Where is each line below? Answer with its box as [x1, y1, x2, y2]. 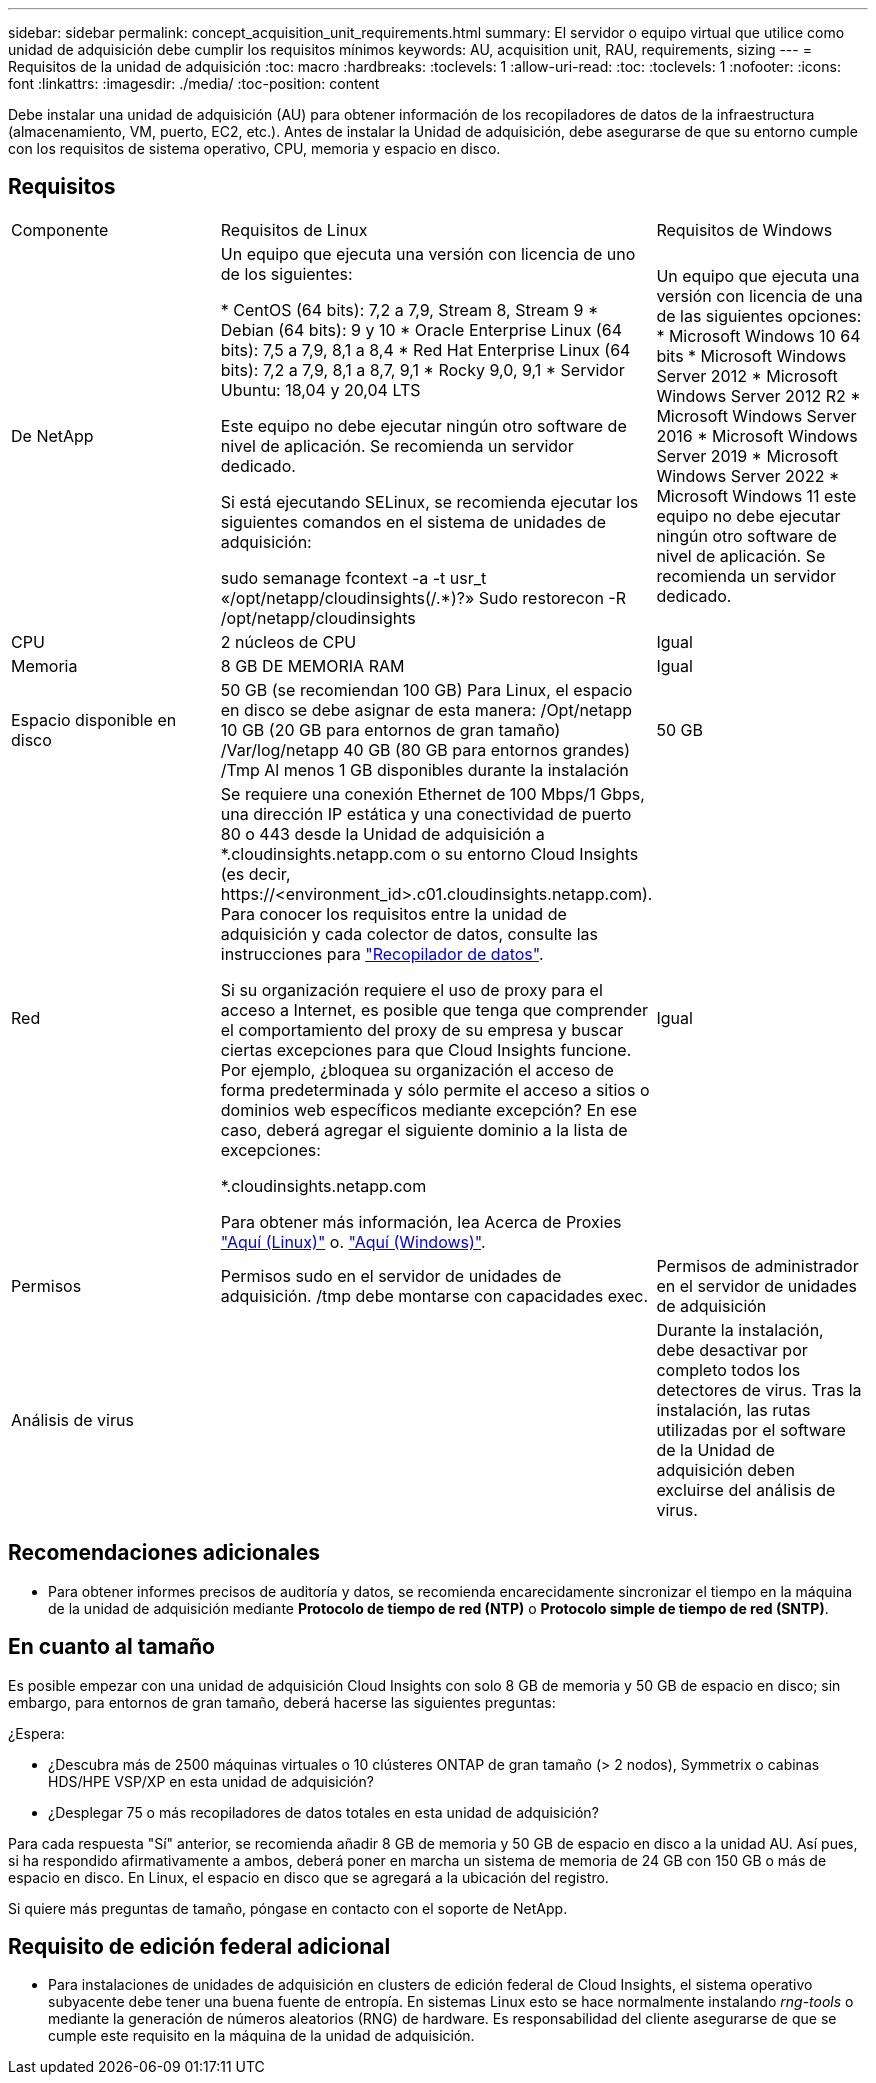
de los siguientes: [220, 263, 353, 284]
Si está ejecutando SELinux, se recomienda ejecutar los [220, 491, 639, 512]
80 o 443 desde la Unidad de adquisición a [220, 823, 545, 844]
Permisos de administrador [656, 1255, 859, 1276]
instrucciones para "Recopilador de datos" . [220, 943, 544, 964]
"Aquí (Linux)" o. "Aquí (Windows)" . [220, 1231, 486, 1252]
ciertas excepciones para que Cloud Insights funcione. [220, 1039, 632, 1060]
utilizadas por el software [656, 1419, 846, 1440]
